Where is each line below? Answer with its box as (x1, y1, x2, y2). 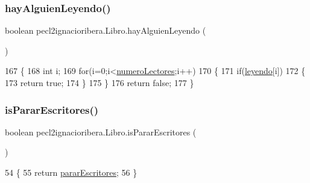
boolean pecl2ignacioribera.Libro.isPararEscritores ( (5, 125, 197, 138)
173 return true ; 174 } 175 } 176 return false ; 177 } (5, 76, 194, 88)
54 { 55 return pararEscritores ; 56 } (5, 166, 138, 178)
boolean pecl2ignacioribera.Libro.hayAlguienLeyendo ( (5, 24, 206, 37)
